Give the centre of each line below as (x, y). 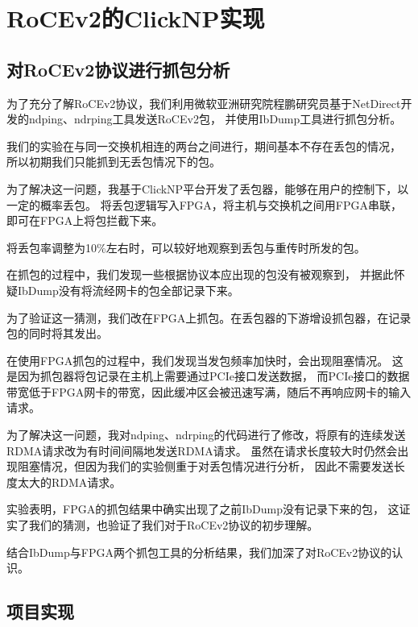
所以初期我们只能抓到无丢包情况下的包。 (114, 162)
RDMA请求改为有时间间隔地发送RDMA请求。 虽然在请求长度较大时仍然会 (202, 450)
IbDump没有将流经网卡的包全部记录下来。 (128, 290)
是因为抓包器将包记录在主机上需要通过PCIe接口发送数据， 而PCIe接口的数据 (208, 376)
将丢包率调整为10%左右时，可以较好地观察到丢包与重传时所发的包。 (186, 247)
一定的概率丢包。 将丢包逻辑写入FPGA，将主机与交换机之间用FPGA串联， (204, 204)
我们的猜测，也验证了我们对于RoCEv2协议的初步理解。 (174, 525)
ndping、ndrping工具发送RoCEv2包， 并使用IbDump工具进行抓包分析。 (215, 119)
